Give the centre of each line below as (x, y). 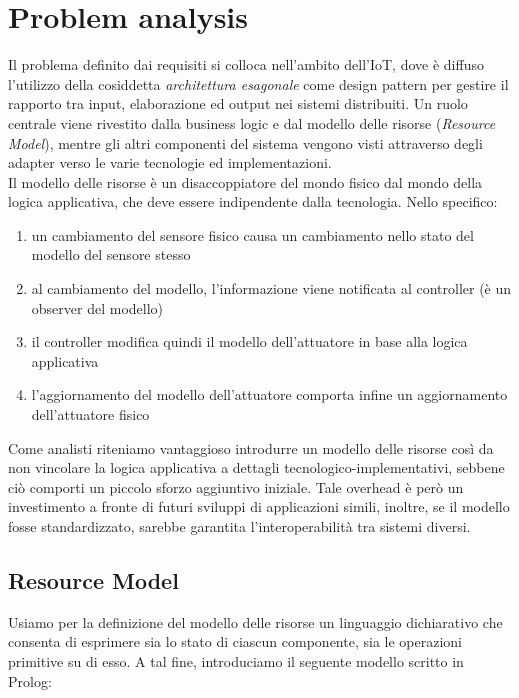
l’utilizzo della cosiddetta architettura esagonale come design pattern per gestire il (258, 83)
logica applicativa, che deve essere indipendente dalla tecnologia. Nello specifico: (253, 201)
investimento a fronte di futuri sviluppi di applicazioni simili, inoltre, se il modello (259, 506)
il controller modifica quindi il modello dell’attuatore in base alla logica (249, 341)
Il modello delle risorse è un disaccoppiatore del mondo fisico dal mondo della (245, 181)
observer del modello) (97, 307)
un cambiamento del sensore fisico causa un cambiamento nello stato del (252, 234)
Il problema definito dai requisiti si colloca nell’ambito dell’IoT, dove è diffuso (246, 64)
